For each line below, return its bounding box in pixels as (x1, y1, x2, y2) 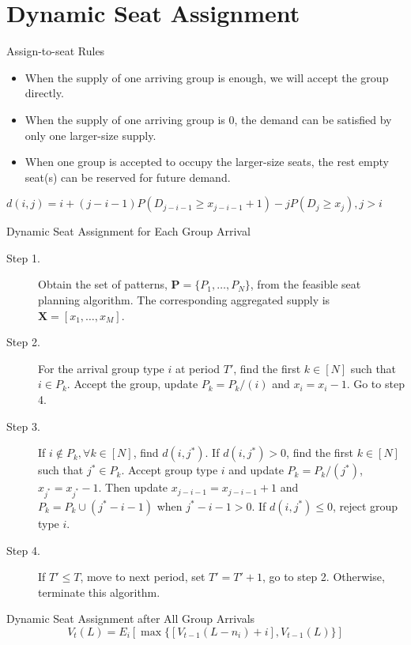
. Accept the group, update (66, 375, 198, 392)
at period (175, 360, 221, 376)
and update (228, 462, 284, 478)
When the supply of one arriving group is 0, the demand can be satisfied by (25, 111, 392, 127)
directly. (25, 85, 64, 101)
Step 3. (6, 417, 40, 434)
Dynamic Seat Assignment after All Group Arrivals (6, 610, 255, 627)
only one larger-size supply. (25, 126, 156, 143)
